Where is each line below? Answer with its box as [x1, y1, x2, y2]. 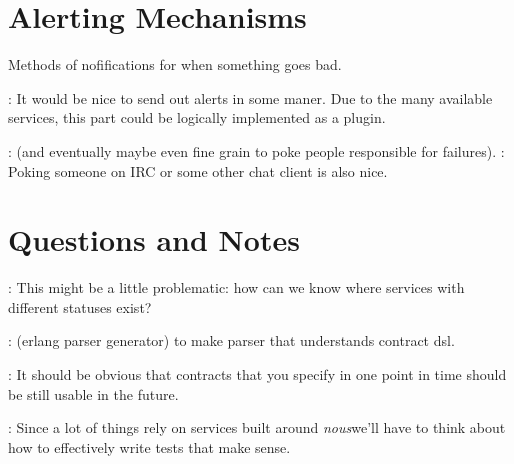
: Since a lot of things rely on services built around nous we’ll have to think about [8, 417, 506, 438]
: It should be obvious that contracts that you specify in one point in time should [8, 364, 507, 384]
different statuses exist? [8, 296, 152, 317]
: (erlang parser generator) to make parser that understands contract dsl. [8, 330, 455, 351]
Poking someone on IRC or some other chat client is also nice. [8, 160, 388, 181]
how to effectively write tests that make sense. [8, 436, 291, 457]
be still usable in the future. [8, 383, 179, 404]
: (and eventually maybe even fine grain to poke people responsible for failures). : [8, 140, 505, 161]
